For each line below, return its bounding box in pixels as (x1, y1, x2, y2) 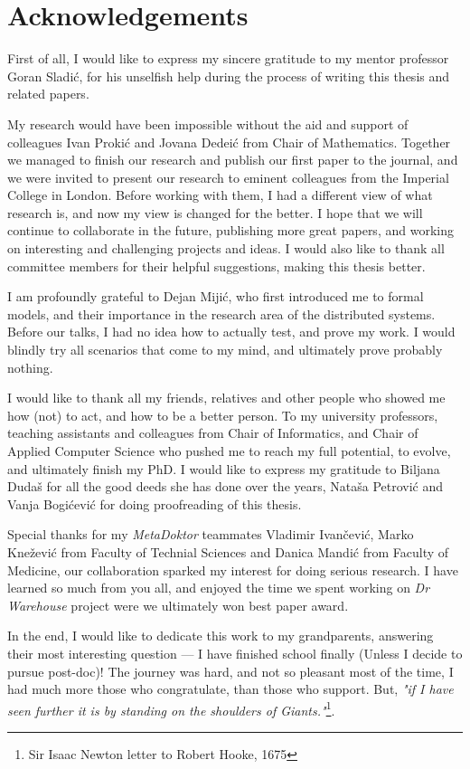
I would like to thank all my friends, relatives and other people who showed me (7, 388, 446, 407)
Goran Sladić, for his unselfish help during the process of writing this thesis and (7, 66, 450, 85)
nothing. (7, 357, 53, 376)
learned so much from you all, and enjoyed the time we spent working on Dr (7, 578, 430, 597)
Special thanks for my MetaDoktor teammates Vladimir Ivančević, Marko (7, 525, 414, 544)
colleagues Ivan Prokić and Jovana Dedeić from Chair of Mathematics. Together (7, 132, 451, 151)
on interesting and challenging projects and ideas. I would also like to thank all (7, 239, 445, 258)
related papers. (7, 84, 89, 103)
